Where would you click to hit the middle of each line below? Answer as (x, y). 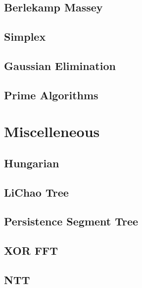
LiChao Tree (36, 192)
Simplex (25, 36)
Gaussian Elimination (60, 65)
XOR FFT (31, 251)
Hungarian (32, 163)
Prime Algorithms (51, 95)
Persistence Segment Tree (71, 221)
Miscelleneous (52, 131)
